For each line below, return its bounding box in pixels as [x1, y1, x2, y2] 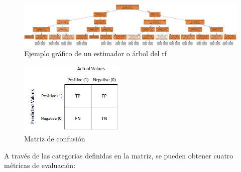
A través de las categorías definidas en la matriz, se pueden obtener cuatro [4, 150, 233, 160]
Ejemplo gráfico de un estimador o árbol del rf [24, 48, 167, 58]
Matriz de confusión [24, 133, 85, 144]
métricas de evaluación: [4, 160, 76, 170]
